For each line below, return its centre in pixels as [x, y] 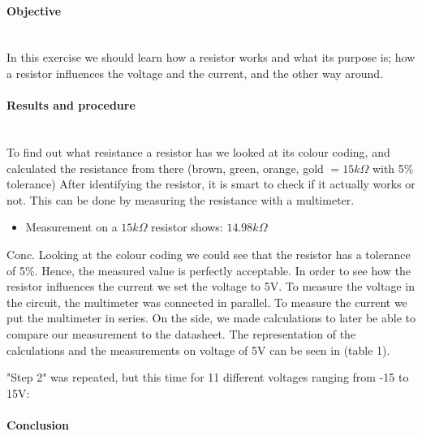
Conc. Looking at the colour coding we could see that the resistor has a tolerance [209, 254]
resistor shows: [187, 227]
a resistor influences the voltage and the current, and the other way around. [195, 73]
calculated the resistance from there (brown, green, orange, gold [165, 168]
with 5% [393, 168]
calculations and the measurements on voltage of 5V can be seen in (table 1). [198, 350]
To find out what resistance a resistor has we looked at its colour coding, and [198, 151]
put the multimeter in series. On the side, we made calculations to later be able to [211, 318]
